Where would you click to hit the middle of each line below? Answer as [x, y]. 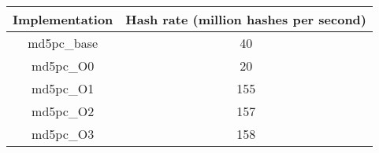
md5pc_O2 [63, 111]
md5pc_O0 [63, 66]
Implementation [63, 19]
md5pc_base [63, 43]
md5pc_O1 [63, 88]
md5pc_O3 [63, 134]
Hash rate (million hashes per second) [246, 19]
